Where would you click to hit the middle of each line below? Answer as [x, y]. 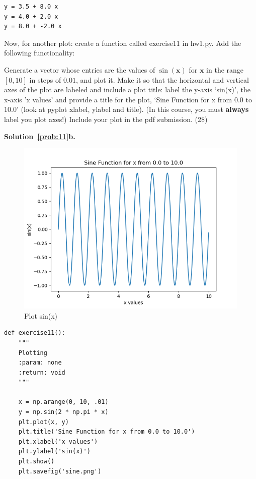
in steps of [45, 79]
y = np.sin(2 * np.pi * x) [63, 412]
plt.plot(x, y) [44, 422]
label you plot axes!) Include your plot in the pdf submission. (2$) [106, 119]
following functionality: [39, 53]
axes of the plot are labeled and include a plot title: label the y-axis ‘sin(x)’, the [127, 89]
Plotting [33, 353]
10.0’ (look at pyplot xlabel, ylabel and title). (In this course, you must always [126, 109]
